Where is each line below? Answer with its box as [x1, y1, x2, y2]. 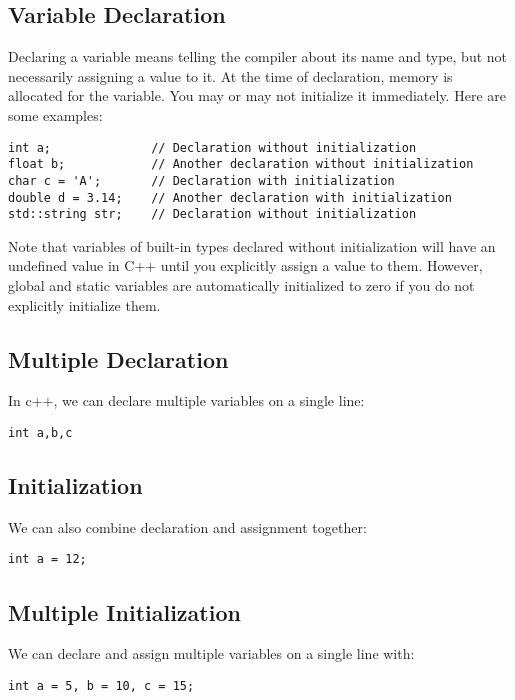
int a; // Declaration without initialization [8, 140, 417, 155]
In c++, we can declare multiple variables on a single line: [8, 390, 365, 411]
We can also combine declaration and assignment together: [8, 516, 367, 537]
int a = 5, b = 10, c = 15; [8, 678, 195, 693]
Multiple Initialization [8, 596, 241, 627]
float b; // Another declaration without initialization [8, 157, 474, 172]
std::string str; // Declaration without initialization [8, 207, 417, 222]
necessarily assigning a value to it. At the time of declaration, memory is [8, 65, 453, 86]
